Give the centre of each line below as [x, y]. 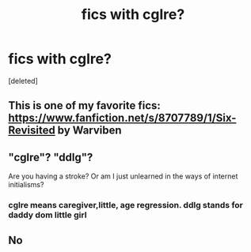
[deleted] [23, 81]
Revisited [32, 131]
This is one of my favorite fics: [84, 105]
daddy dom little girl [48, 215]
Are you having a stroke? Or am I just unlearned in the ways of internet [123, 176]
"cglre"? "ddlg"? [51, 157]
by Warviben [89, 131]
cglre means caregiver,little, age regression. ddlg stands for [125, 205]
